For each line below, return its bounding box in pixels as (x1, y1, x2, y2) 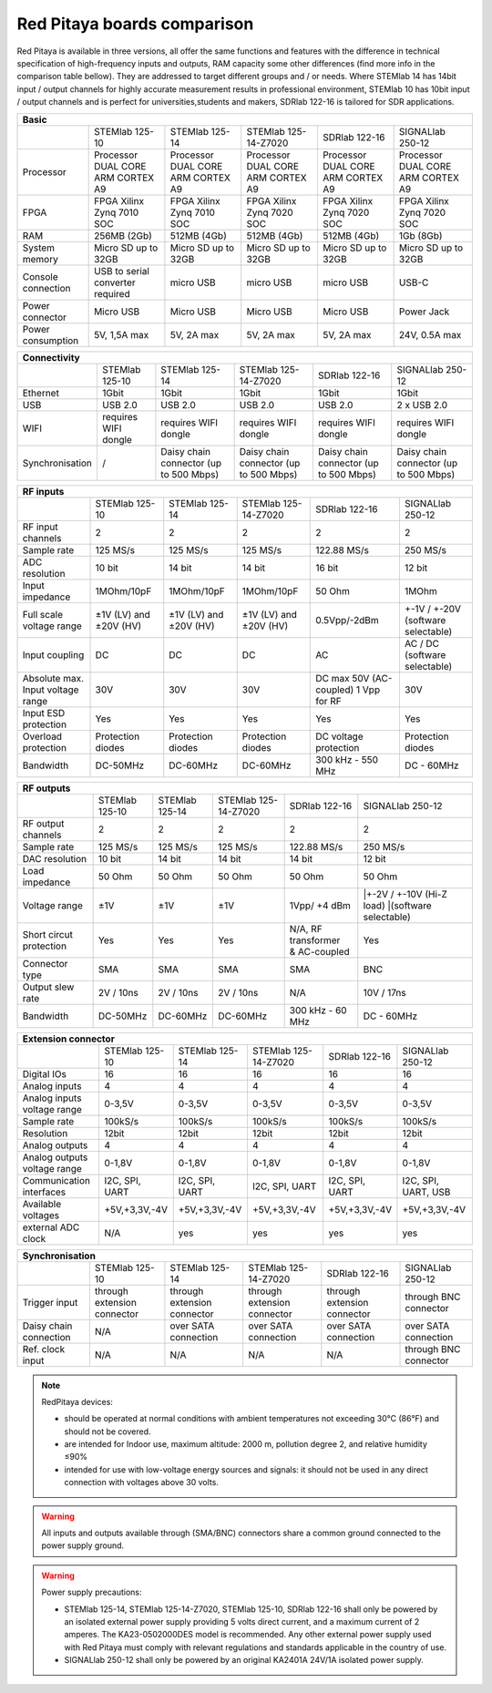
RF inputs (22, 485, 65, 498)
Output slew (22, 980, 75, 993)
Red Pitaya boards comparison (16, 14, 254, 34)
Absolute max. (22, 672, 85, 684)
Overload (22, 730, 63, 743)
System (22, 241, 55, 254)
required (94, 287, 131, 300)
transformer (289, 934, 341, 947)
